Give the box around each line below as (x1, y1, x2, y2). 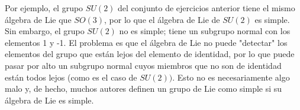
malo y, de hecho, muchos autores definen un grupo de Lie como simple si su (5, 82, 282, 95)
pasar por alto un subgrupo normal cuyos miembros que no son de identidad (5, 59, 282, 71)
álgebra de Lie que (5, 13, 72, 25)
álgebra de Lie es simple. (5, 94, 94, 106)
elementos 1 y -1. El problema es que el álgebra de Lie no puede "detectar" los (5, 36, 288, 48)
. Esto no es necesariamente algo (172, 71, 290, 83)
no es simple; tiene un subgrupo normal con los (119, 25, 291, 37)
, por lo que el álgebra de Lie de (104, 13, 220, 25)
